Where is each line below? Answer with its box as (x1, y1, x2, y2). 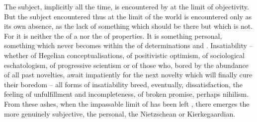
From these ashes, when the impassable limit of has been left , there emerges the (4, 98, 250, 109)
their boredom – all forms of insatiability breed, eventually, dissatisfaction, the (4, 79, 243, 89)
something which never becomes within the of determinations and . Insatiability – (4, 40, 253, 51)
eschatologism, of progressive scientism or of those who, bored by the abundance (4, 60, 249, 70)
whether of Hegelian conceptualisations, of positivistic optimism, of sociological (4, 50, 245, 60)
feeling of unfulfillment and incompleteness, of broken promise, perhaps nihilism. (4, 89, 249, 99)
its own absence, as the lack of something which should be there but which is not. (4, 21, 253, 31)
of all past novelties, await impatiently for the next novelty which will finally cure (4, 69, 253, 80)
